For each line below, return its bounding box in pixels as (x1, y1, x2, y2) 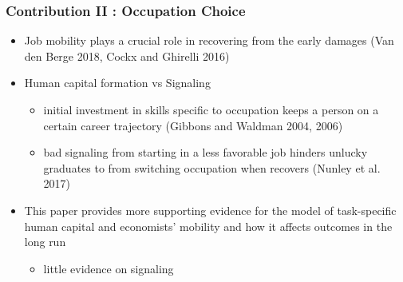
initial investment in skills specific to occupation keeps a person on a (43, 101, 379, 117)
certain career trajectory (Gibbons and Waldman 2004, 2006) (43, 117, 343, 133)
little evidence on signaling (43, 260, 174, 276)
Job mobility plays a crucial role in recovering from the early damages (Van (24, 32, 394, 49)
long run (24, 233, 66, 250)
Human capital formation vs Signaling (24, 74, 211, 91)
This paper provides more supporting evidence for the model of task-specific (24, 201, 397, 218)
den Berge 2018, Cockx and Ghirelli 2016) (24, 47, 230, 64)
